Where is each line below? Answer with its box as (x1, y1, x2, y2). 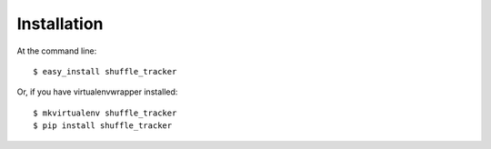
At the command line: (16, 45, 97, 56)
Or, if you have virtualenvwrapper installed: (16, 86, 178, 97)
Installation (16, 14, 104, 34)
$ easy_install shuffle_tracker (33, 66, 177, 76)
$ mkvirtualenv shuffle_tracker (33, 107, 177, 118)
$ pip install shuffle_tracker (33, 121, 173, 131)
